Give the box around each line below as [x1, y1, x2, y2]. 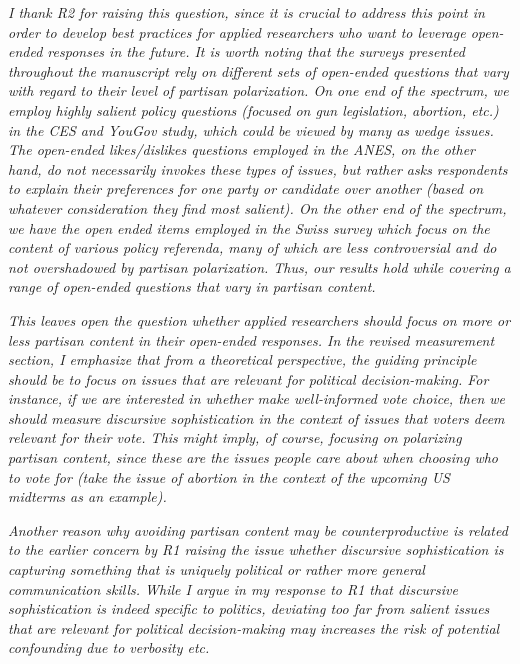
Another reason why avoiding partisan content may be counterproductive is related [8, 519, 508, 540]
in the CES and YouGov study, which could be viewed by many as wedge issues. [8, 119, 494, 140]
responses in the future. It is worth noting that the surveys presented [47, 41, 465, 62]
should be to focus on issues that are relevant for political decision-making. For [8, 368, 489, 389]
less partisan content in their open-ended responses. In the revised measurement [8, 329, 495, 350]
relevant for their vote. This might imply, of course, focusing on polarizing [8, 427, 462, 448]
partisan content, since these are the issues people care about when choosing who [8, 447, 499, 468]
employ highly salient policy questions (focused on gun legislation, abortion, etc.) [8, 99, 499, 120]
